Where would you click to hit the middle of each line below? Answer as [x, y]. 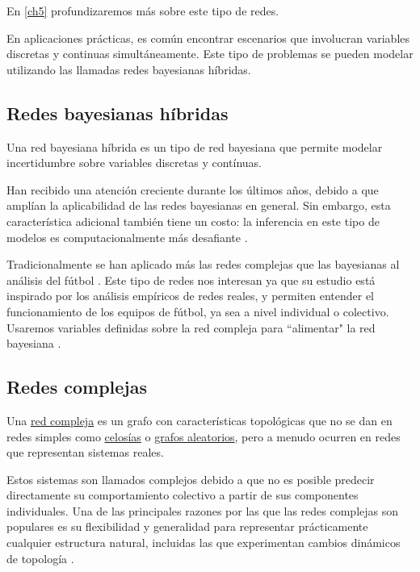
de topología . [40, 558]
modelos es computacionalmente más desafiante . [127, 237]
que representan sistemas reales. [85, 452]
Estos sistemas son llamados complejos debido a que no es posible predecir [191, 479]
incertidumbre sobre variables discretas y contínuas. [134, 163]
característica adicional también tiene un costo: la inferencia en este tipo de [193, 221]
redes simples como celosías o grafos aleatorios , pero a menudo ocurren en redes [204, 436]
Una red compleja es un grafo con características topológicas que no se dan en [199, 420]
